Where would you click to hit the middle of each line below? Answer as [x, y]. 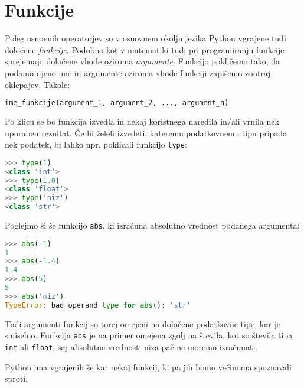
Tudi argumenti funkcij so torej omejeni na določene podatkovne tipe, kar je [143, 323]
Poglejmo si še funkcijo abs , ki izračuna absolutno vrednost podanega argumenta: [152, 225]
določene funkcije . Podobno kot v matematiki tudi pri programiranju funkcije [145, 49]
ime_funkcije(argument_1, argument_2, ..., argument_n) [117, 103]
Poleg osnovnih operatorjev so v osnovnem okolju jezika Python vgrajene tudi [146, 38]
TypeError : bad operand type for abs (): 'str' [98, 305]
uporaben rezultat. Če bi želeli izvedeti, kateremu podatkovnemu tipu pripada [146, 133]
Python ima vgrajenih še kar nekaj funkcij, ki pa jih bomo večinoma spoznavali [148, 366]
